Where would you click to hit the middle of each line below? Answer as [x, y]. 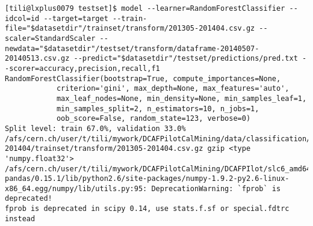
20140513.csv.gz [37, 59]
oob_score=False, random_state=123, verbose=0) [153, 119]
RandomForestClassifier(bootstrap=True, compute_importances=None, [143, 78]
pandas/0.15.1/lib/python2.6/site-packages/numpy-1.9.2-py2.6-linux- [147, 179]
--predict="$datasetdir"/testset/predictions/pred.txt [186, 59]
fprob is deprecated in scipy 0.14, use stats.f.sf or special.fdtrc [147, 209]
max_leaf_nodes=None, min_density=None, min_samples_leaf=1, [181, 98]
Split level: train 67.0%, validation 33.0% [95, 128]
